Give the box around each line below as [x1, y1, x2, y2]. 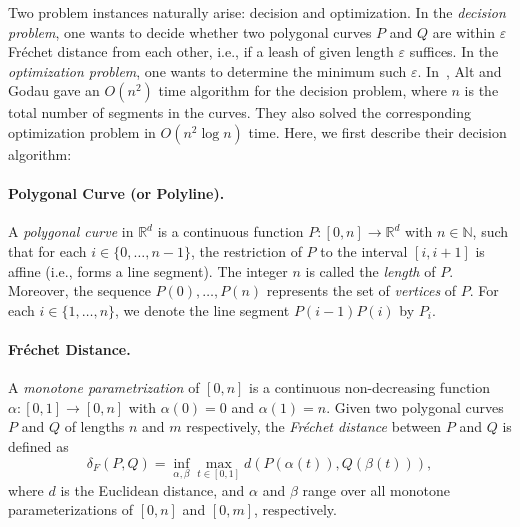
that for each [8, 240, 87, 261]
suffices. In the [409, 41, 499, 62]
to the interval [320, 240, 408, 261]
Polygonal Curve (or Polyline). [8, 183, 225, 204]
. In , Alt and [417, 60, 502, 81]
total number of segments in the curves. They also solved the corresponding [8, 102, 471, 123]
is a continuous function [157, 221, 304, 242]
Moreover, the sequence [8, 280, 151, 301]
